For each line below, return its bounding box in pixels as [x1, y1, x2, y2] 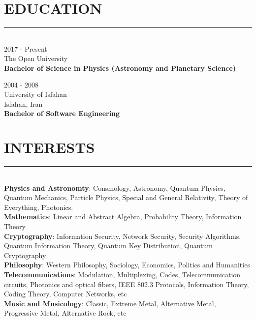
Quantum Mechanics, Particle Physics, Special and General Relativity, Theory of [4, 192, 248, 203]
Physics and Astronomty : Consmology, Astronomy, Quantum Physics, [4, 182, 225, 193]
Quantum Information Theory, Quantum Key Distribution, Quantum [4, 240, 213, 251]
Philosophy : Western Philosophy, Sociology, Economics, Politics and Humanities [4, 260, 250, 270]
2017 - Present [4, 43, 47, 54]
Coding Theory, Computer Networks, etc [4, 289, 127, 299]
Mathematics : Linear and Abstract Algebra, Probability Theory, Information [4, 211, 242, 222]
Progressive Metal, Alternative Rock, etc [4, 308, 127, 318]
